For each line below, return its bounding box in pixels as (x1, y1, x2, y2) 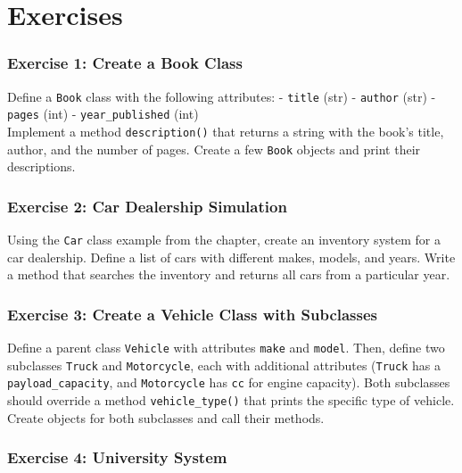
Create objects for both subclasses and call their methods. (7, 408, 325, 427)
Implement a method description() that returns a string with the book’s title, (7, 121, 444, 140)
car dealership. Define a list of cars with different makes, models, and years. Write (7, 247, 456, 266)
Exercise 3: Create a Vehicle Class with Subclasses (7, 303, 378, 325)
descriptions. (7, 157, 76, 176)
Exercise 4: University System (7, 446, 227, 469)
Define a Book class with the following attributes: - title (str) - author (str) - (7, 87, 436, 105)
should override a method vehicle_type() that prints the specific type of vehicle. (7, 391, 455, 410)
